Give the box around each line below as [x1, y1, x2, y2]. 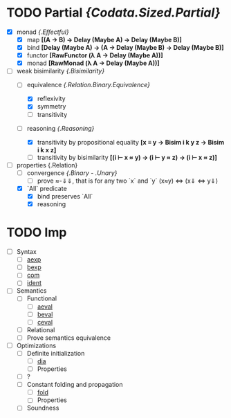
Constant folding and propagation [26, 381, 123, 389]
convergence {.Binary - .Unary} [26, 168, 118, 177]
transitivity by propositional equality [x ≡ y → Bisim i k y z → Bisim [37, 138, 225, 146]
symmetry [37, 102, 66, 111]
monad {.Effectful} [16, 28, 70, 36]
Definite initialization [26, 349, 85, 357]
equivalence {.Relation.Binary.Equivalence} [26, 81, 150, 89]
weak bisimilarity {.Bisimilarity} [16, 67, 105, 75]
